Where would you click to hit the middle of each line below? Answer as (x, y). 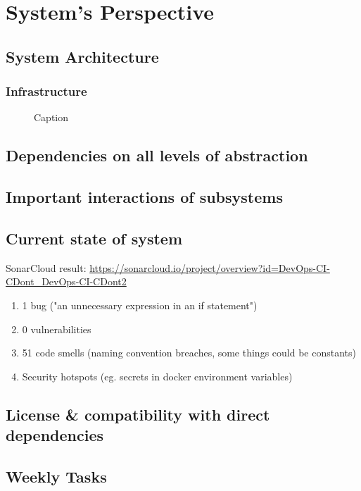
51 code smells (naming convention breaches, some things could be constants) (189, 353)
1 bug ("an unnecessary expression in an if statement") (140, 305)
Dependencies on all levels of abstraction (157, 155)
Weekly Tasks (56, 476)
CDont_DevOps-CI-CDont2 (66, 281)
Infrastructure (46, 91)
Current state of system (94, 238)
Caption (51, 117)
